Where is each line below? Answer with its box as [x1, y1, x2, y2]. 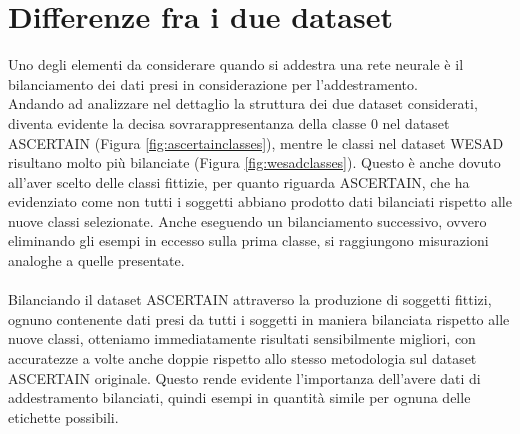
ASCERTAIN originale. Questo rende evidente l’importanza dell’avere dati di [8, 367, 481, 388]
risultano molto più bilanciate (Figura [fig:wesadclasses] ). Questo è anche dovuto [8, 152, 501, 173]
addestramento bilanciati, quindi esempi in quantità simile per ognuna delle [8, 387, 471, 408]
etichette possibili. [8, 406, 119, 427]
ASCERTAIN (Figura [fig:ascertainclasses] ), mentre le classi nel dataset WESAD [8, 132, 504, 153]
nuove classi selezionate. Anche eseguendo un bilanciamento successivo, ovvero [8, 210, 487, 231]
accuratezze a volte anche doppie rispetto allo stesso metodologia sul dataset [8, 348, 477, 369]
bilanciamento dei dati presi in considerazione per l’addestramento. [8, 73, 418, 94]
